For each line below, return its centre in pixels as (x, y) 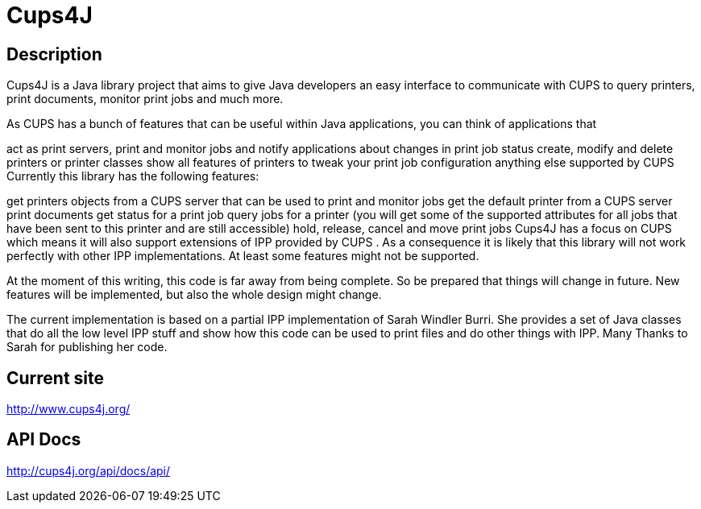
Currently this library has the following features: (133, 176)
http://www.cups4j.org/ (68, 409)
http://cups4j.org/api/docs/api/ (89, 470)
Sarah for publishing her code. (87, 347)
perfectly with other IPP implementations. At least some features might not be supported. (243, 256)
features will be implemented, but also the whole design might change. (194, 295)
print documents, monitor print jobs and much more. (145, 99)
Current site (56, 378)
